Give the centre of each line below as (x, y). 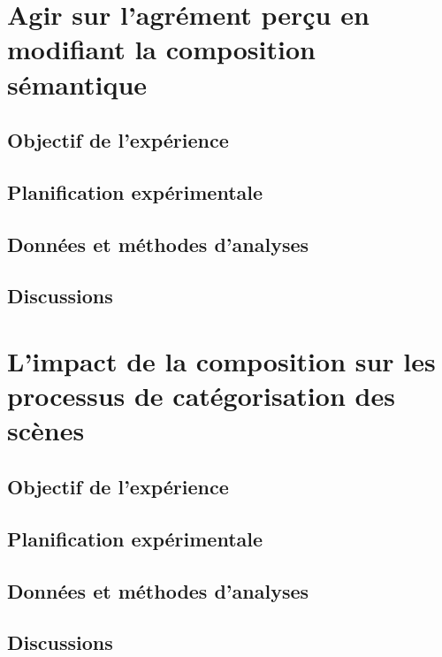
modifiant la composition (161, 49)
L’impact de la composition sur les (221, 361)
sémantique (77, 84)
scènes (46, 430)
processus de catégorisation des (201, 396)
